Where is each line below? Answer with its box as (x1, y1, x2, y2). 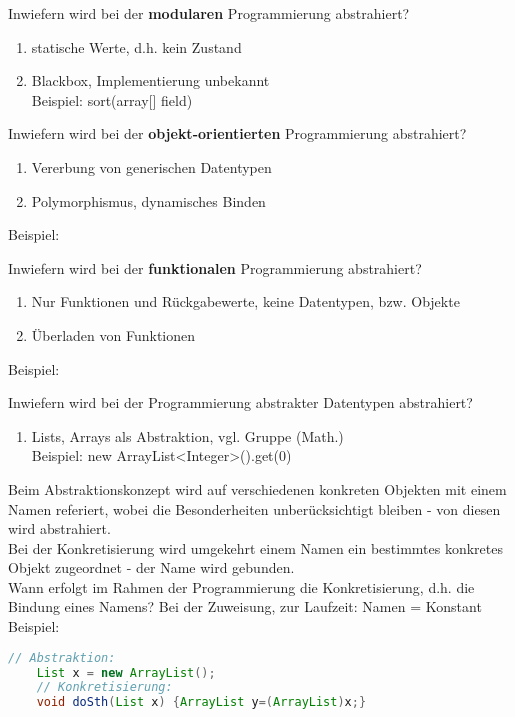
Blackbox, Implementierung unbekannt (31, 70, 270, 91)
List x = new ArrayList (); (36, 665, 216, 680)
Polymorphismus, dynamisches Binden (31, 190, 266, 211)
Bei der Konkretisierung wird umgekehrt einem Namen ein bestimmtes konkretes (8, 537, 503, 558)
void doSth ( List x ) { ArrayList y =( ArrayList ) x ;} (36, 695, 367, 710)
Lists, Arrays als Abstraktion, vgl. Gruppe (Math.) (31, 425, 344, 446)
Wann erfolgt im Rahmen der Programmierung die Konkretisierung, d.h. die (8, 576, 475, 597)
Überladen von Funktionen (31, 324, 196, 345)
